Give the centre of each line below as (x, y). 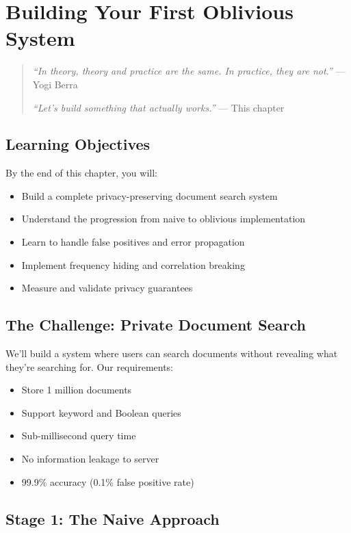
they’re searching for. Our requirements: (90, 366)
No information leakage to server (90, 459)
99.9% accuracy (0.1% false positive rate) (108, 481)
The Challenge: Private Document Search (156, 325)
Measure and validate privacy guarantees (107, 288)
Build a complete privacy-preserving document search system (149, 195)
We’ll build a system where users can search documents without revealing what (172, 353)
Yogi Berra (55, 84)
